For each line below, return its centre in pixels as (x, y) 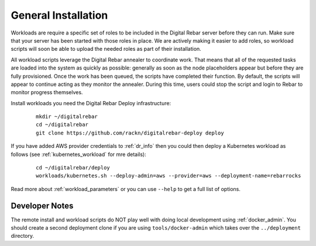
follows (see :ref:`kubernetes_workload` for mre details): (78, 154)
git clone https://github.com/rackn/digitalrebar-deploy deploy (130, 133)
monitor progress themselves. (47, 92)
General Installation (59, 15)
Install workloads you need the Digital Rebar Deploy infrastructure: (91, 103)
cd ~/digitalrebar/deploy (73, 168)
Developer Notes (42, 205)
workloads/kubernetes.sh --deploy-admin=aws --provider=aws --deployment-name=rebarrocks (169, 176)
